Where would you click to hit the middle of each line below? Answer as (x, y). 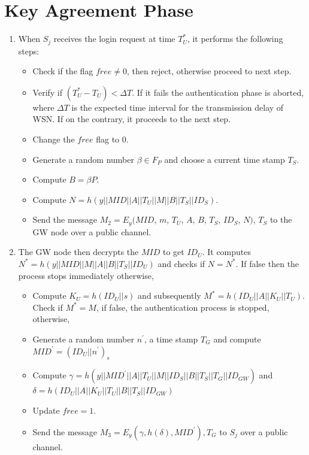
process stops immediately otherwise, (86, 275)
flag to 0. (112, 139)
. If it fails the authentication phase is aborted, (218, 92)
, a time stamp (171, 339)
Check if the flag (63, 71)
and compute (237, 339)
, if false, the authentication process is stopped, (183, 307)
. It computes (227, 252)
